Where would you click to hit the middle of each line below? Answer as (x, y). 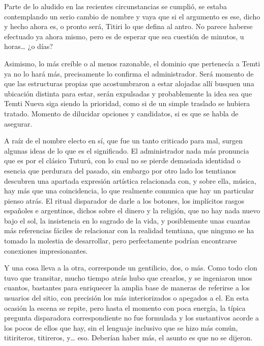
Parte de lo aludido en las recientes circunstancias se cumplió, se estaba (115, 6)
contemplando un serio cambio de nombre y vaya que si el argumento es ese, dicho (132, 16)
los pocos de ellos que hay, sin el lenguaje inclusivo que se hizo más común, (121, 327)
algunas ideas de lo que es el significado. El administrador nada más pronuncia (127, 150)
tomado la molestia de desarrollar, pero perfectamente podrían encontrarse (121, 241)
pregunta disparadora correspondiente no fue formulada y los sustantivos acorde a (131, 318)
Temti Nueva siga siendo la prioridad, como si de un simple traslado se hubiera (127, 103)
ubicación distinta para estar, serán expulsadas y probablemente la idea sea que (128, 93)
